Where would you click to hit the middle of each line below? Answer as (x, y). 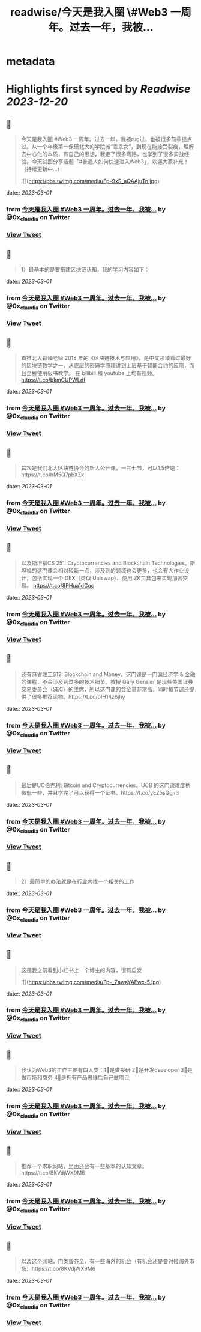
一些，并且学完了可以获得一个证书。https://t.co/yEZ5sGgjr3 (105, 792)
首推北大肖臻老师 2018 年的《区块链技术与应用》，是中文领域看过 (101, 358)
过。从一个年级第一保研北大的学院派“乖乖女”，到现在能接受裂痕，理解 (107, 147)
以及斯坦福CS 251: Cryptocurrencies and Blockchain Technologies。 (105, 563)
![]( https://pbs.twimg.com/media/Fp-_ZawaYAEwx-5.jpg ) (91, 982)
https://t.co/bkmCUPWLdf (53, 380)
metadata (31, 62)
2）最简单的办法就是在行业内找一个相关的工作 (78, 881)
